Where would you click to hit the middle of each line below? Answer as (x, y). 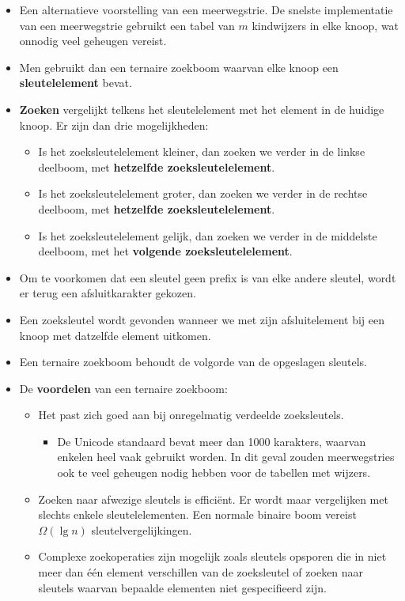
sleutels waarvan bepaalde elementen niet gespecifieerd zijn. (182, 587)
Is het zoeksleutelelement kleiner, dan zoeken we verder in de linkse (202, 151)
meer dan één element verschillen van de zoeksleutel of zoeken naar (201, 572)
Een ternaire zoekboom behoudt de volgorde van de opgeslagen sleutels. (193, 362)
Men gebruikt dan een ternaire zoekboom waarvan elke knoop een (179, 67)
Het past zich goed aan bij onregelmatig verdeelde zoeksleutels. (191, 415)
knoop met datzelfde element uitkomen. (115, 335)
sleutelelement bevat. (76, 83)
